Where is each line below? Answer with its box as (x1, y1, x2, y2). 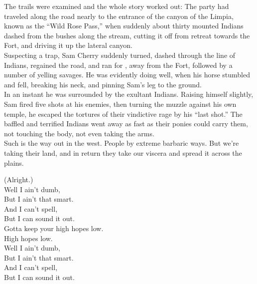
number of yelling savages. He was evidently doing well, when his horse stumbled (4, 69, 251, 80)
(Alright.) (4, 174, 33, 185)
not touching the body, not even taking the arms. (4, 128, 154, 138)
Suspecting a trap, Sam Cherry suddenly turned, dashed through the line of (4, 49, 236, 60)
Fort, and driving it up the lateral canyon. (4, 40, 132, 50)
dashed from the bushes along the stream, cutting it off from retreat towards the (4, 30, 250, 40)
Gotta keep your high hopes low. (4, 223, 104, 234)
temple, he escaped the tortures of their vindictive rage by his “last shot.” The (4, 108, 243, 119)
